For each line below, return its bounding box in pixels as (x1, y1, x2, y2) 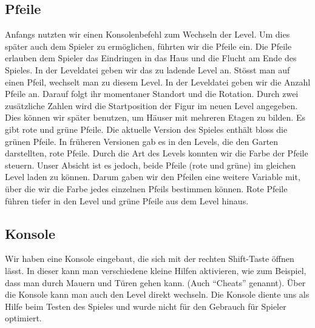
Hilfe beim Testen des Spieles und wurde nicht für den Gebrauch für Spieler (5, 300, 286, 312)
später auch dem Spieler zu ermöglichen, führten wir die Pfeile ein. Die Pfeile (5, 39, 292, 52)
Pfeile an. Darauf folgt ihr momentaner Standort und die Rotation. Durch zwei (5, 87, 299, 100)
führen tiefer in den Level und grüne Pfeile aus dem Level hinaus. (5, 194, 249, 207)
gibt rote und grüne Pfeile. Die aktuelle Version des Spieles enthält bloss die (5, 122, 288, 135)
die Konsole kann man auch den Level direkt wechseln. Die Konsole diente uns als (5, 288, 310, 301)
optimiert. (5, 312, 42, 324)
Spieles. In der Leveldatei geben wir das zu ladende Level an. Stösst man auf (5, 63, 290, 76)
